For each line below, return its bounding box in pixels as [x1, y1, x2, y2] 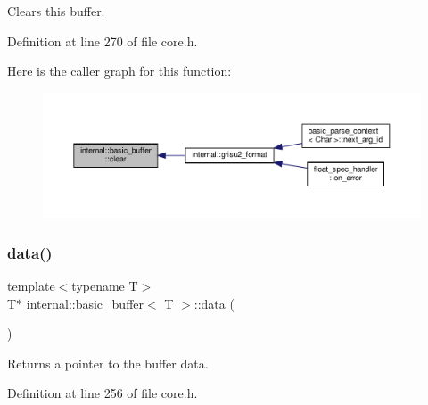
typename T [71, 276, 138, 294]
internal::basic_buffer [26, 293, 144, 312]
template [7, 276, 55, 294]
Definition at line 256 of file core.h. [7, 384, 198, 402]
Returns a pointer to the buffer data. [7, 353, 209, 372]
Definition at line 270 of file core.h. [7, 31, 198, 50]
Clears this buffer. [7, 2, 105, 20]
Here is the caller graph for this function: [7, 62, 232, 80]
